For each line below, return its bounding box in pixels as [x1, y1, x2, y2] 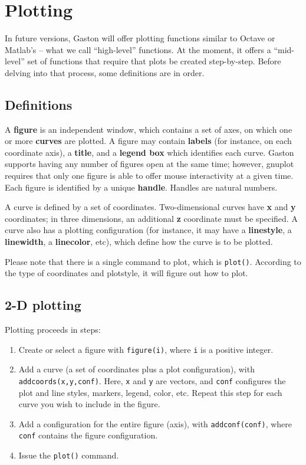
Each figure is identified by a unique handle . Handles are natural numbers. [5, 181, 278, 193]
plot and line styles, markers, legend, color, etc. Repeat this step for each [18, 386, 282, 398]
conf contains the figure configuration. [18, 429, 158, 441]
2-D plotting [5, 296, 81, 314]
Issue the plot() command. [18, 449, 119, 461]
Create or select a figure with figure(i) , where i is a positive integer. [18, 343, 274, 355]
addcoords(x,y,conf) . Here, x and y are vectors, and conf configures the [18, 374, 286, 387]
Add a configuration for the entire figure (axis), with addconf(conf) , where [18, 417, 292, 430]
